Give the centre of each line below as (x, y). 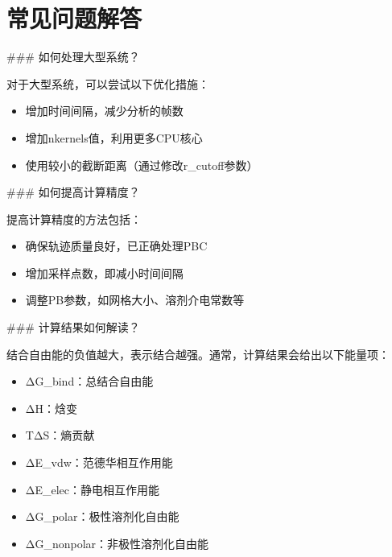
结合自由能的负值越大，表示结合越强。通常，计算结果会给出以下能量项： (198, 354)
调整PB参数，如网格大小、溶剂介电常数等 (135, 300)
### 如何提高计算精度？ (73, 192)
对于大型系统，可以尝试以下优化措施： (108, 83)
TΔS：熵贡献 (60, 435)
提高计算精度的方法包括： (74, 219)
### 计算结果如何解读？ (73, 327)
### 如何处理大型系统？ (73, 57)
